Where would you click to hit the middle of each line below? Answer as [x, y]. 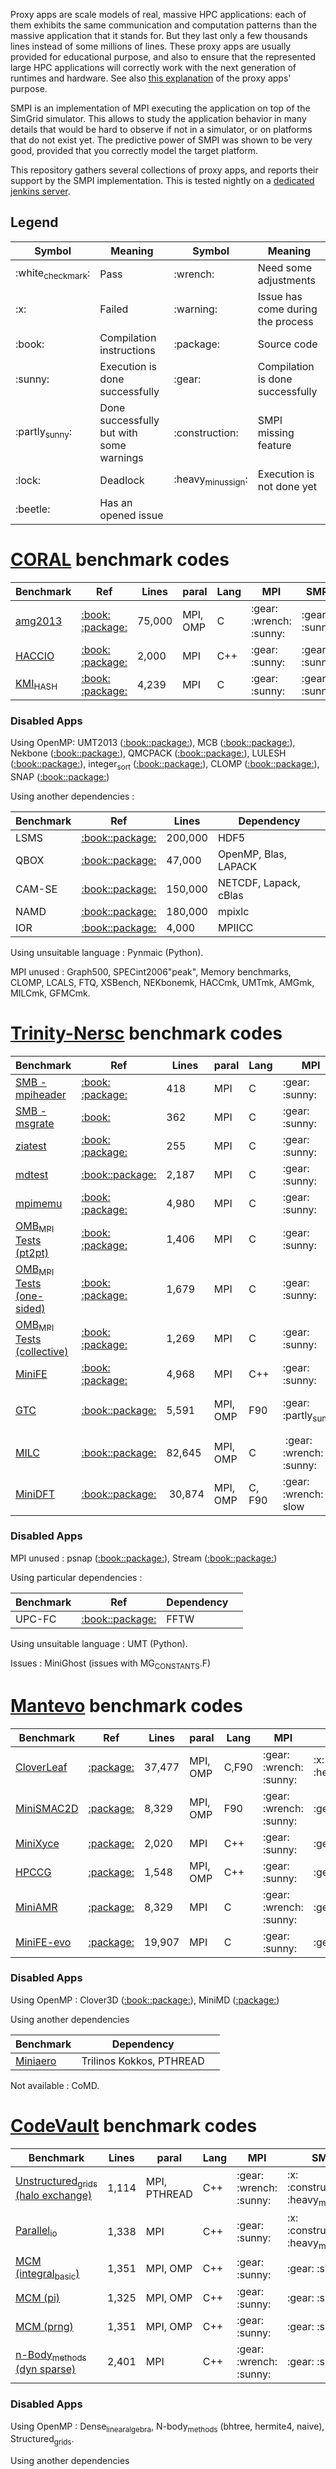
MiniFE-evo [43, 1942]
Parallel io [36, 2231]
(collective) [42, 1352]
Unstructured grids [56, 2181]
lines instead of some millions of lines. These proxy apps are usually [151, 46]
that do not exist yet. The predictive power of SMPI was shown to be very [161, 140]
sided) [30, 1309]
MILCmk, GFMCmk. [50, 993]
